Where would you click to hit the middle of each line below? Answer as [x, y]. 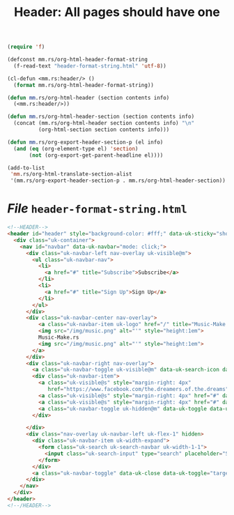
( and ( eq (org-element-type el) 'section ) [76, 148]
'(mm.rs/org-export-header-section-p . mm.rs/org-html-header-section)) [118, 181]
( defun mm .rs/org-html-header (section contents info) [88, 98]
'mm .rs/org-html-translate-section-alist [71, 174]
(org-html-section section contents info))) [104, 130]
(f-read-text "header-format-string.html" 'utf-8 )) [90, 66]
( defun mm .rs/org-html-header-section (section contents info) [101, 117]
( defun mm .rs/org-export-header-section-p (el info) [85, 142]
